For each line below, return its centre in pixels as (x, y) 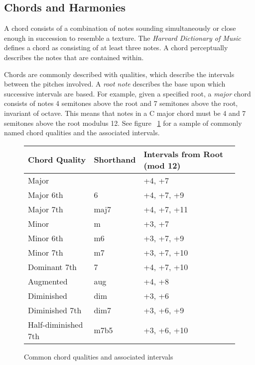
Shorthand (115, 160)
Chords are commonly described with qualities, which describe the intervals (119, 74)
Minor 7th (46, 252)
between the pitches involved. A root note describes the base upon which (115, 84)
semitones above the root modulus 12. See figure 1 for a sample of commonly (123, 123)
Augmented (48, 281)
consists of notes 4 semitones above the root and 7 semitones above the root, (121, 103)
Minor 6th (46, 238)
